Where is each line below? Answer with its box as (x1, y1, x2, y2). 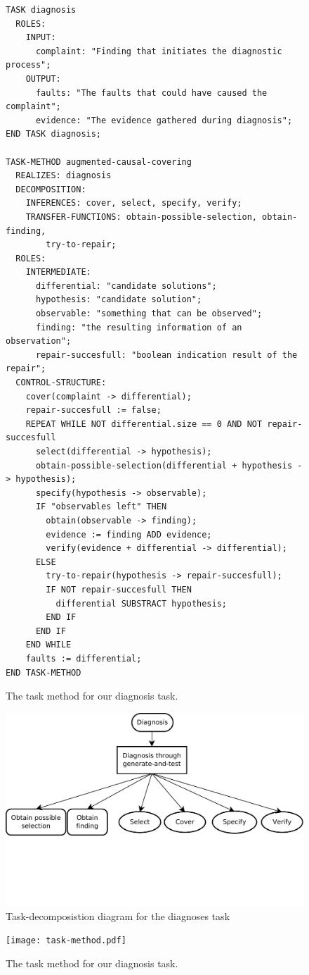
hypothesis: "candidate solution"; (35, 294, 202, 305)
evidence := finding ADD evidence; (46, 529, 212, 540)
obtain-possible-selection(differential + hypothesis (35, 460, 293, 471)
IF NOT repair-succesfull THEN (46, 584, 192, 595)
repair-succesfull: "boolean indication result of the (35, 349, 298, 360)
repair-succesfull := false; (25, 405, 162, 416)
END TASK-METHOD (6, 667, 81, 678)
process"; (6, 60, 51, 70)
